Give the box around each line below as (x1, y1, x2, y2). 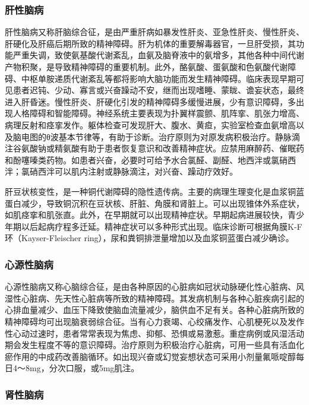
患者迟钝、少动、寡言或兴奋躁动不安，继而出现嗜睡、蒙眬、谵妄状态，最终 (12, 84, 304, 96)
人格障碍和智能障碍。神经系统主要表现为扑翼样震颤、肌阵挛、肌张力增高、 (12, 107, 304, 119)
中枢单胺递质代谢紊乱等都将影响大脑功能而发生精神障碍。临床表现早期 (21, 72, 296, 84)
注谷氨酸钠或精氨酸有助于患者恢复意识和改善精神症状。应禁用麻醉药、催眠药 (5, 142, 304, 154)
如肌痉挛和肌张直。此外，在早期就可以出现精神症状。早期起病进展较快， (5, 208, 288, 221)
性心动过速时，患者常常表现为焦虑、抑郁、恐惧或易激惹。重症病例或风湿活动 (5, 327, 304, 339)
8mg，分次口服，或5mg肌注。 (25, 362, 140, 374)
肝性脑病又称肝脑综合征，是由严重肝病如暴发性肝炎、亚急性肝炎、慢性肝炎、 (5, 26, 304, 38)
